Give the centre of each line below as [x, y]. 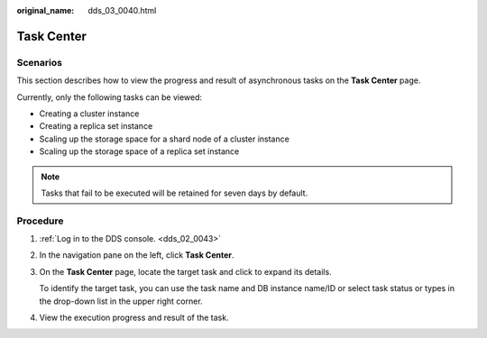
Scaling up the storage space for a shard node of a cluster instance [165, 139]
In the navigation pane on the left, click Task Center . [137, 255]
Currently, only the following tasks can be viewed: [110, 97]
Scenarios [40, 62]
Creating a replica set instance [96, 126]
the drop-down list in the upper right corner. [121, 301]
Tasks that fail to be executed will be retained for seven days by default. [175, 193]
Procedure [40, 221]
